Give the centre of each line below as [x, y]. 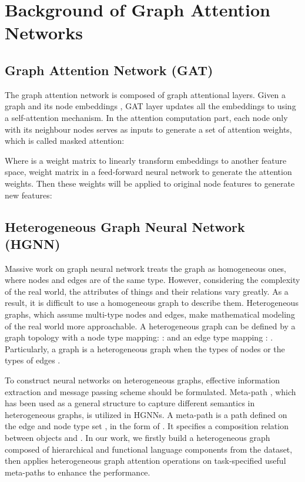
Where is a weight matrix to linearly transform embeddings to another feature [146, 160]
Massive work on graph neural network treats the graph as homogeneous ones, [146, 268]
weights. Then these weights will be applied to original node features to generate [150, 183]
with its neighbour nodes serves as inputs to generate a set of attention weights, [148, 129]
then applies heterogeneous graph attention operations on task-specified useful [145, 461]
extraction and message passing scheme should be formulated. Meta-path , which [150, 391]
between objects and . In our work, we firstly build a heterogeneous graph [138, 438]
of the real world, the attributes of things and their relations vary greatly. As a [147, 291]
